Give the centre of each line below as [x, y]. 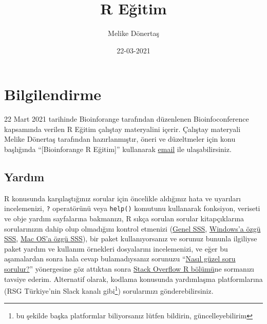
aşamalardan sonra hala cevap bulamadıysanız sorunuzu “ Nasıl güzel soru [120, 259]
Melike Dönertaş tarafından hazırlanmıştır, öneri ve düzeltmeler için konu [120, 139]
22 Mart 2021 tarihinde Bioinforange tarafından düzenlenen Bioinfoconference [127, 119]
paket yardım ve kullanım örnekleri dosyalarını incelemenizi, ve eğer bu [116, 248]
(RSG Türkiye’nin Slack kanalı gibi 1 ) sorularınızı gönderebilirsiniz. [109, 290]
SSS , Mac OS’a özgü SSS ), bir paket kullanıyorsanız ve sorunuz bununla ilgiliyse [131, 239]
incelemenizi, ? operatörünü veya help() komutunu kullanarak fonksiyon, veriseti [132, 208]
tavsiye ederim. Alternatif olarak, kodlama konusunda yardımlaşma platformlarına [133, 279]
